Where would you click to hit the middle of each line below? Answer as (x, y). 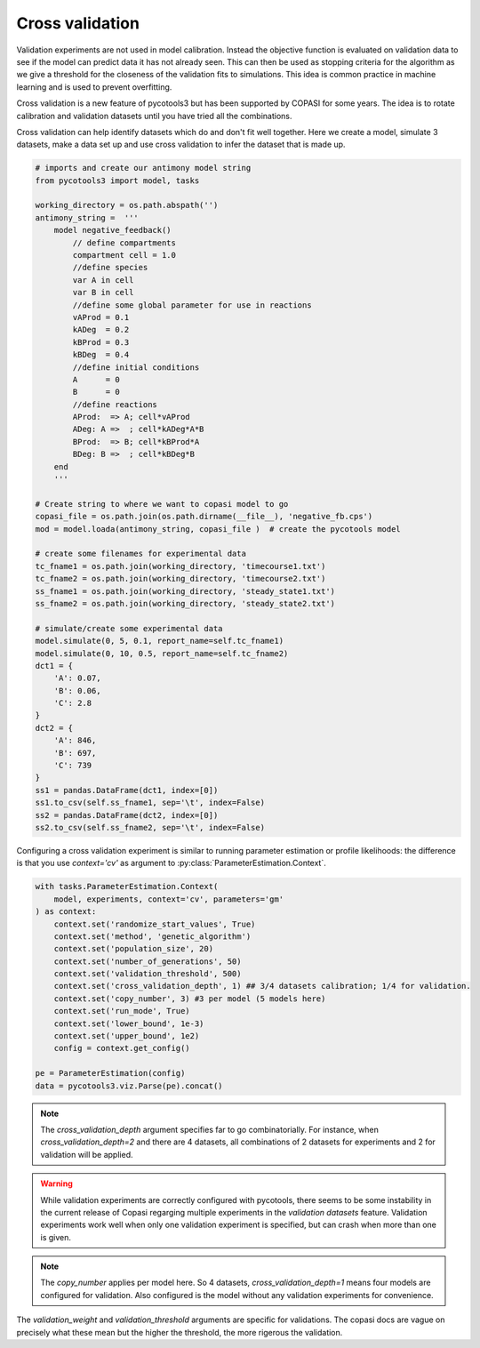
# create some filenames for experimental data (140, 554)
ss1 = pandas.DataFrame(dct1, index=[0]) (127, 790)
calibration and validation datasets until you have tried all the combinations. (154, 116)
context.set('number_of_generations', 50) (148, 961)
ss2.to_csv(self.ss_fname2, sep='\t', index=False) (150, 827)
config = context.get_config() (122, 1048)
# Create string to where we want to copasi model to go (162, 504)
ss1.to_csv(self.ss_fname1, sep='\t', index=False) (150, 803)
